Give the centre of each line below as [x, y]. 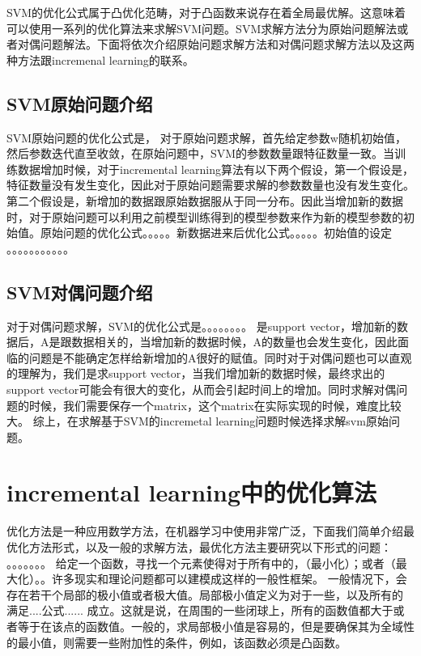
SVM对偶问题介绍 [80, 292]
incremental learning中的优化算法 [191, 492]
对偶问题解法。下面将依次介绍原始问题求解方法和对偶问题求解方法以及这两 [216, 44]
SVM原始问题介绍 [80, 103]
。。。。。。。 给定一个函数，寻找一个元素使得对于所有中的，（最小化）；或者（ [201, 563]
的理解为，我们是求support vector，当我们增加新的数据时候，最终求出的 [196, 373]
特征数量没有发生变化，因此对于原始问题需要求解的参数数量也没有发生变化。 [210, 185]
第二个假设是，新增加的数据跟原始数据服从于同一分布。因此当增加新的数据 [205, 200]
